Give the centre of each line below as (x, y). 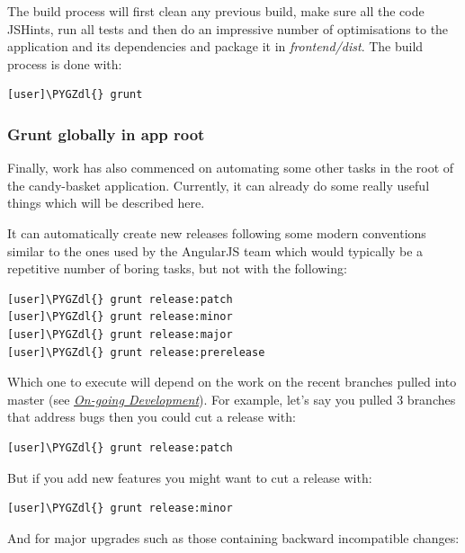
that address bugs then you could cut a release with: (152, 417)
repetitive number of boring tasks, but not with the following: (177, 268)
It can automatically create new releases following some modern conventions (217, 232)
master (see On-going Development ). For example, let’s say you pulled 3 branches (232, 399)
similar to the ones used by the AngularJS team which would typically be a (215, 250)
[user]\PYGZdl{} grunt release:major (120, 334)
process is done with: (65, 63)
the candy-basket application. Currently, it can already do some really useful (219, 185)
